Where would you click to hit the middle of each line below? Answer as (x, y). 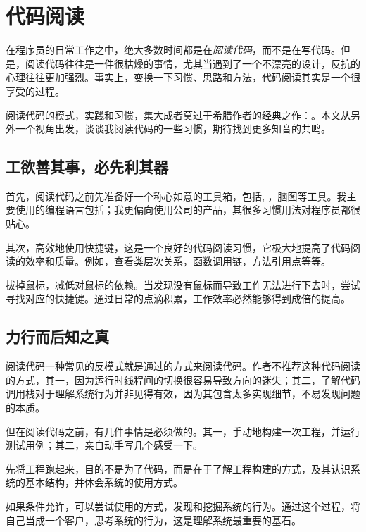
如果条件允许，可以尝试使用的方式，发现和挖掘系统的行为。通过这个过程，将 (183, 506)
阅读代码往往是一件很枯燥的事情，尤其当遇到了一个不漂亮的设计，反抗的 (193, 63)
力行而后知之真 (57, 336)
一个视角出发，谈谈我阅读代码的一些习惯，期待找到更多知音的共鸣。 (173, 129)
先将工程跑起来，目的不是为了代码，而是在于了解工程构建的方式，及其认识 (178, 468)
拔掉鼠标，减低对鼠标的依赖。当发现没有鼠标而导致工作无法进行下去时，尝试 (183, 284)
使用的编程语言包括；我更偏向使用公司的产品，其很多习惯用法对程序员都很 (188, 210)
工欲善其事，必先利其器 (87, 167)
